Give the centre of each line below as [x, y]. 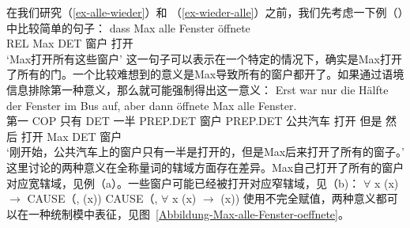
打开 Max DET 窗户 [71, 136]
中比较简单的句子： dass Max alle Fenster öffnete [128, 27]
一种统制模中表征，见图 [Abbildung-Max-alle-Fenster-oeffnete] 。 [188, 213]
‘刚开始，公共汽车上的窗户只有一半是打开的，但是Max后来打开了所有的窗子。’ [206, 152]
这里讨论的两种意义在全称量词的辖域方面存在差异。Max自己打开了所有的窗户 [205, 167]
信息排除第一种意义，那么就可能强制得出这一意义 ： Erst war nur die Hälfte [197, 89]
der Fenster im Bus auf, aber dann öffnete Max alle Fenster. [152, 105]
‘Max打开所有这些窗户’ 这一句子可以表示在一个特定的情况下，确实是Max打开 [204, 58]
